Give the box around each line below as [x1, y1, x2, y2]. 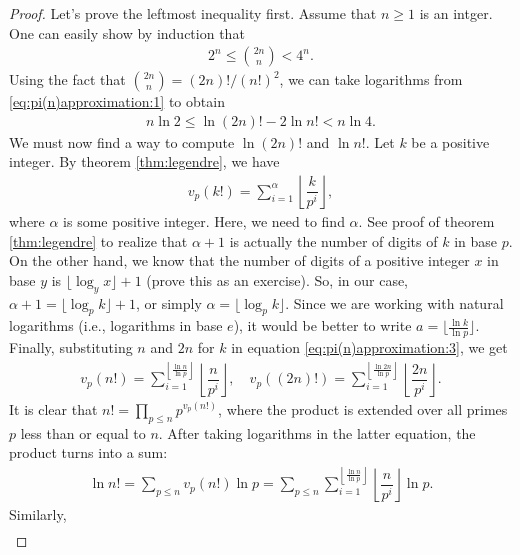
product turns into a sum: [9, 442, 168, 463]
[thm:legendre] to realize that [9, 230, 188, 251]
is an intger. [419, 3, 493, 23]
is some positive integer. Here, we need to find [63, 211, 345, 232]
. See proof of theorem [358, 211, 495, 232]
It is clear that [9, 398, 98, 419]
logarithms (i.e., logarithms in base [9, 315, 223, 336]
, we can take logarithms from [279, 69, 463, 90]
